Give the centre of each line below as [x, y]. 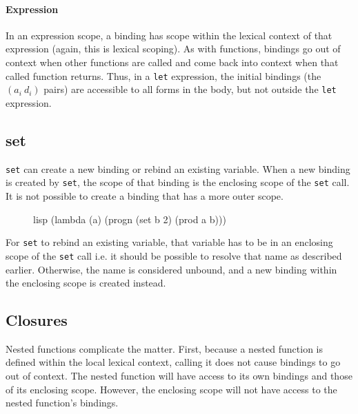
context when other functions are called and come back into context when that [172, 62]
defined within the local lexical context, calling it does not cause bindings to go [173, 362]
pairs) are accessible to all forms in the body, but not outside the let [190, 89]
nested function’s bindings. [62, 403]
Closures [37, 320]
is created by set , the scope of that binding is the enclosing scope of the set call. [178, 182]
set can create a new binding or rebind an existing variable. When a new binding [178, 168]
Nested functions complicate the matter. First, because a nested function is [164, 348]
